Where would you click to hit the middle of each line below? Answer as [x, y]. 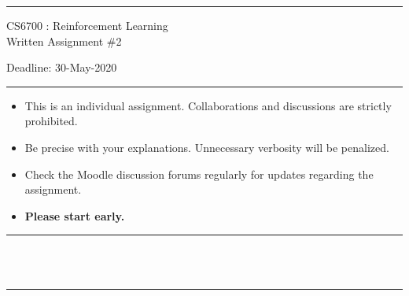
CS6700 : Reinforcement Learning [87, 25]
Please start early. [75, 215]
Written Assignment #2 [64, 41]
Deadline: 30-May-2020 [62, 67]
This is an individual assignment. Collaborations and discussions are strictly [208, 105]
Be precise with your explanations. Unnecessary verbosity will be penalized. [207, 147]
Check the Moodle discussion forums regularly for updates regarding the [199, 174]
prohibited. [51, 121]
